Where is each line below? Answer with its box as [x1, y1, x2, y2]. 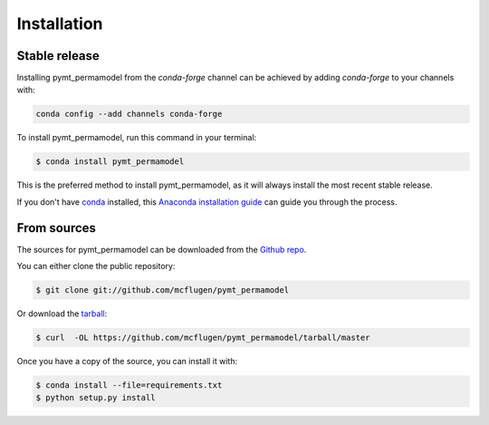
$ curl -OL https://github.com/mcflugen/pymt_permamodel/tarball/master [35, 333, 370, 343]
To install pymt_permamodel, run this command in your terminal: [16, 132, 257, 143]
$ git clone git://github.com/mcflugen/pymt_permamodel [35, 285, 290, 295]
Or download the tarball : [16, 308, 108, 319]
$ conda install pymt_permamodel [35, 157, 185, 167]
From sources [16, 220, 97, 236]
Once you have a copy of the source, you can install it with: [16, 356, 238, 367]
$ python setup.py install [35, 392, 156, 403]
